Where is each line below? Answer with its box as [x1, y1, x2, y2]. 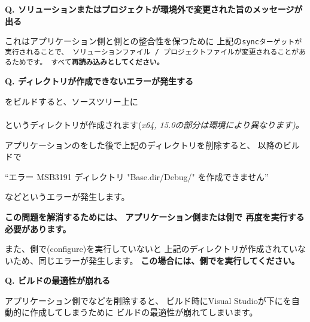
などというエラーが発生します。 [5, 190, 130, 203]
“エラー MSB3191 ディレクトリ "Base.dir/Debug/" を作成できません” [5, 170, 269, 183]
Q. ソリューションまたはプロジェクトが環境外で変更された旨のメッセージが [5, 3, 303, 15]
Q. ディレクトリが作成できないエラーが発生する [5, 75, 193, 87]
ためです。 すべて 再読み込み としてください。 [11, 57, 164, 66]
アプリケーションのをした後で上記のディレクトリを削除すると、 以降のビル [5, 138, 300, 151]
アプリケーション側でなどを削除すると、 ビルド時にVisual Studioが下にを [5, 294, 291, 306]
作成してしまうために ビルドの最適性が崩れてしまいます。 [29, 306, 258, 318]
